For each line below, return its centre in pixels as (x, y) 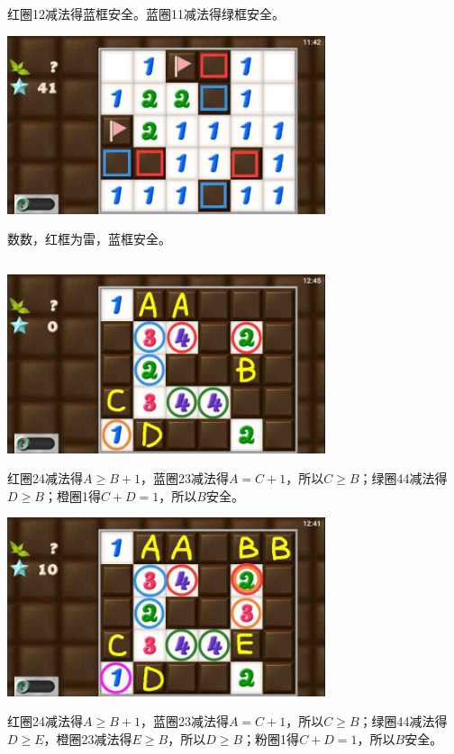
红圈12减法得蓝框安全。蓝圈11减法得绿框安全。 (146, 13)
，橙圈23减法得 (88, 738)
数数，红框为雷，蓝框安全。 (89, 239)
